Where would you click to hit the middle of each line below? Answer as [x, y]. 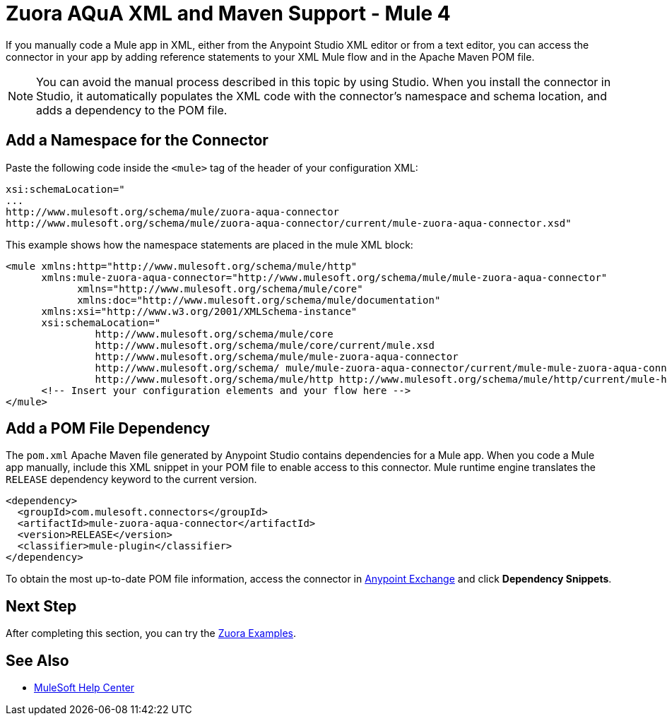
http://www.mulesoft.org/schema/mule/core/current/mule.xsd [265, 345]
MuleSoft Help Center [84, 688]
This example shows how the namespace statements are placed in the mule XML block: [209, 244]
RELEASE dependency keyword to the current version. [131, 479]
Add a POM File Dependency [108, 429]
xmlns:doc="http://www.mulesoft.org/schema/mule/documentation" [259, 300]
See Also [37, 660]
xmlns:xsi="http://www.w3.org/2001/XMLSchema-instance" [199, 311]
